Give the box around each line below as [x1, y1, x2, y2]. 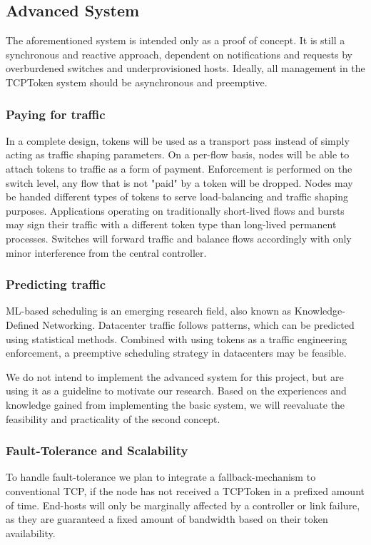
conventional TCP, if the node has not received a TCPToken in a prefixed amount [6, 483, 365, 498]
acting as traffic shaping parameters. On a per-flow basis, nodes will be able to [6, 147, 350, 162]
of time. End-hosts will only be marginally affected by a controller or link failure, [6, 497, 360, 512]
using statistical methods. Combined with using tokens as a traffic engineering [6, 331, 347, 346]
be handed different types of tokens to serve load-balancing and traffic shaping [6, 189, 348, 204]
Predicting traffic [6, 275, 106, 293]
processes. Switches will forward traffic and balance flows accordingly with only [6, 230, 352, 245]
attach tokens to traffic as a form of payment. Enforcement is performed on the [6, 161, 352, 175]
